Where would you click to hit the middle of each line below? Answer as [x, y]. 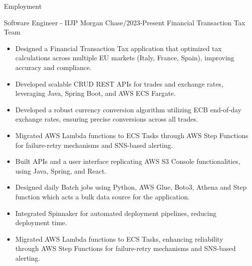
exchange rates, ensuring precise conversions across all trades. [107, 119]
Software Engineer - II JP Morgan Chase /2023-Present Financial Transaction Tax [125, 22]
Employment [23, 6]
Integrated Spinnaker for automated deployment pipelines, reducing [116, 213]
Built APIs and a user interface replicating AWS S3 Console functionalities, [128, 161]
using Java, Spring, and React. [61, 170]
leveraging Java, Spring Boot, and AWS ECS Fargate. [95, 93]
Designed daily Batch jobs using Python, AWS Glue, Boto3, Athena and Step [131, 187]
